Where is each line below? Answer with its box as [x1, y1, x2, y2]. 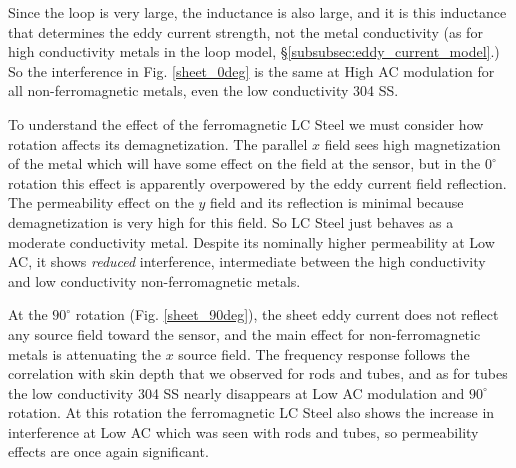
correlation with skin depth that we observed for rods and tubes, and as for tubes [8, 363, 508, 384]
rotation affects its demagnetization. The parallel [8, 133, 308, 154]
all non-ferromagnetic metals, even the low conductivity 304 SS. [8, 80, 399, 101]
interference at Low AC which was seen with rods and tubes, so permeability [8, 421, 479, 442]
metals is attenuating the [8, 343, 161, 364]
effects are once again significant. [8, 441, 209, 462]
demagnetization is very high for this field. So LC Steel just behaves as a [8, 211, 454, 232]
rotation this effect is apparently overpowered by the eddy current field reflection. [8, 172, 507, 193]
